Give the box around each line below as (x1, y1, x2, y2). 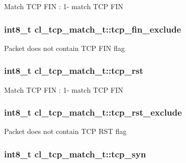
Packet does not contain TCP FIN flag (4, 42, 125, 53)
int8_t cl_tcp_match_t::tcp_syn (4, 147, 146, 160)
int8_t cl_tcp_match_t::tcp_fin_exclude (4, 22, 181, 35)
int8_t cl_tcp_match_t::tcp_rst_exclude (4, 106, 182, 119)
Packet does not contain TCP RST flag (4, 126, 127, 137)
